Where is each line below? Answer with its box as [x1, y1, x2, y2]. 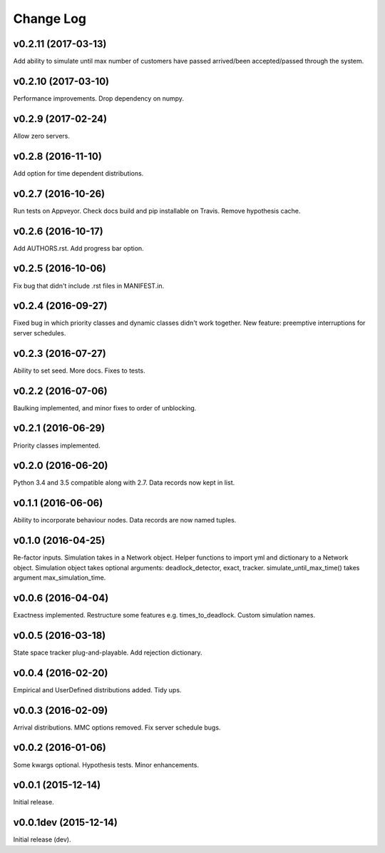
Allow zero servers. [13, 131, 71, 140]
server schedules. [13, 328, 66, 337]
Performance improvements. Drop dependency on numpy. [13, 94, 185, 103]
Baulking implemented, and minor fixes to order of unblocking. [13, 403, 197, 412]
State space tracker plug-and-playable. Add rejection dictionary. [13, 648, 202, 657]
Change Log [13, 11, 87, 26]
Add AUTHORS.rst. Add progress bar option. [13, 243, 144, 253]
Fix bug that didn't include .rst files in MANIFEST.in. [13, 281, 165, 290]
